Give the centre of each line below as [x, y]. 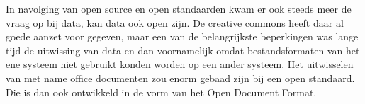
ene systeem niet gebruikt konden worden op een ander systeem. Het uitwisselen [180, 64]
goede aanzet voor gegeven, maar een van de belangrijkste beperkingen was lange [182, 36]
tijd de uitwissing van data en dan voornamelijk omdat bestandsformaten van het [183, 50]
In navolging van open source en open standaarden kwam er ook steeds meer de [179, 8]
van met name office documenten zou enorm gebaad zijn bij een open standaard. [180, 77]
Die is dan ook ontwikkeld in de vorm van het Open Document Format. [161, 92]
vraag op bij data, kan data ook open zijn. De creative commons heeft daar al [175, 22]
